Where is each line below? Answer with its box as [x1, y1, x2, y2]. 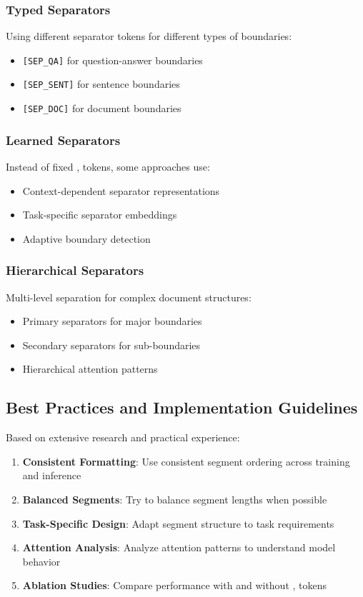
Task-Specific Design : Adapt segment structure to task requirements [22, 516, 334, 531]
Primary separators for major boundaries [22, 313, 202, 328]
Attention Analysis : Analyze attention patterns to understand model [22, 540, 336, 555]
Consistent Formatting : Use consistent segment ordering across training [22, 453, 350, 468]
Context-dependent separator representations [22, 183, 220, 198]
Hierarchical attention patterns [22, 361, 158, 376]
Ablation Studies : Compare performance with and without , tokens [22, 578, 327, 593]
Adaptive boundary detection [22, 231, 151, 246]
